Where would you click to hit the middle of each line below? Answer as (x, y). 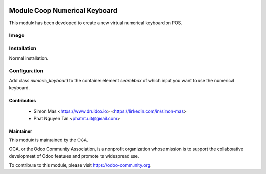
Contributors (23, 100)
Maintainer (20, 131)
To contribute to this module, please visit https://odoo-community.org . (81, 165)
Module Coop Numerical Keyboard (63, 11)
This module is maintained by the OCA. (49, 140)
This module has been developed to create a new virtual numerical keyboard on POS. (96, 23)
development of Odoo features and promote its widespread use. (74, 156)
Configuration (26, 70)
